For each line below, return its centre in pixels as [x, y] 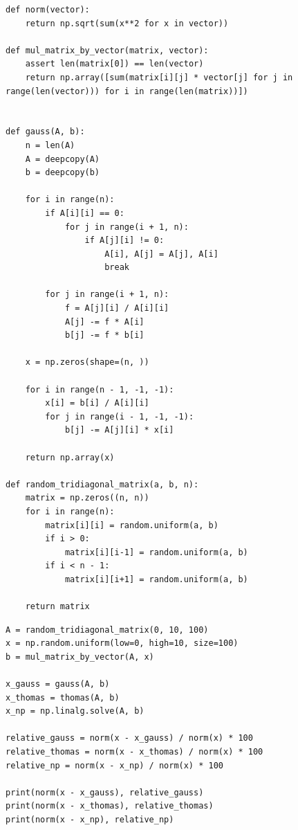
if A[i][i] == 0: [85, 213]
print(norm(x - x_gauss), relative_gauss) [105, 792]
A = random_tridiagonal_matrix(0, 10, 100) [107, 630]
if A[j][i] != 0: [124, 241]
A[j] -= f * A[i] [104, 322]
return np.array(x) [70, 457]
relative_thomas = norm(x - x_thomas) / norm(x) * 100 [134, 752]
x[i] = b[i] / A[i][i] [97, 403]
